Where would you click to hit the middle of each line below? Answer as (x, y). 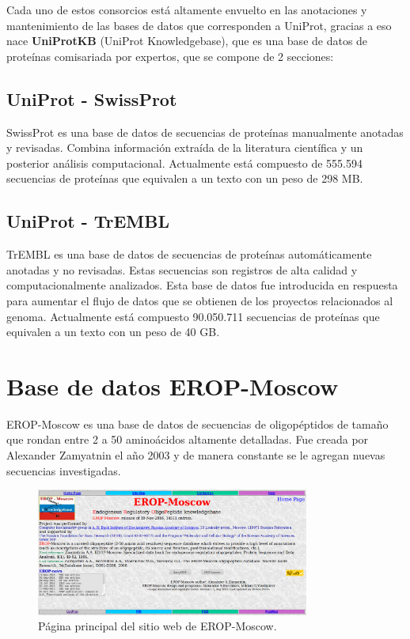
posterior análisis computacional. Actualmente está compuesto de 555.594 (184, 163)
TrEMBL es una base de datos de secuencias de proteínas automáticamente (189, 254)
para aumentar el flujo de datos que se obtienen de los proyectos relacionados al (200, 300)
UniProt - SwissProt (92, 98)
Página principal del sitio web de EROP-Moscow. (158, 626)
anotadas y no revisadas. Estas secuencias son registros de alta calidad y (182, 269)
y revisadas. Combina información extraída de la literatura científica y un (185, 147)
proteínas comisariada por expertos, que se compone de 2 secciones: (170, 56)
